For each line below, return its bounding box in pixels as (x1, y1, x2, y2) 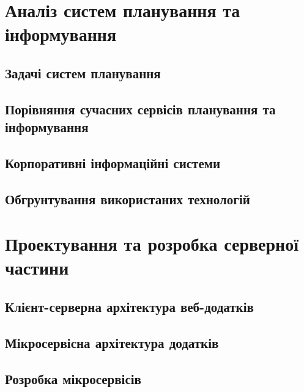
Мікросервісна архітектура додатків (5, 333, 219, 352)
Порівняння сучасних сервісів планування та (5, 99, 276, 118)
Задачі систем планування (5, 63, 161, 82)
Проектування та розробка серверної (5, 231, 299, 256)
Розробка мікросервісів (5, 369, 141, 388)
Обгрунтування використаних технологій (5, 189, 250, 208)
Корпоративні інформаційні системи (5, 153, 221, 172)
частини (5, 255, 69, 280)
